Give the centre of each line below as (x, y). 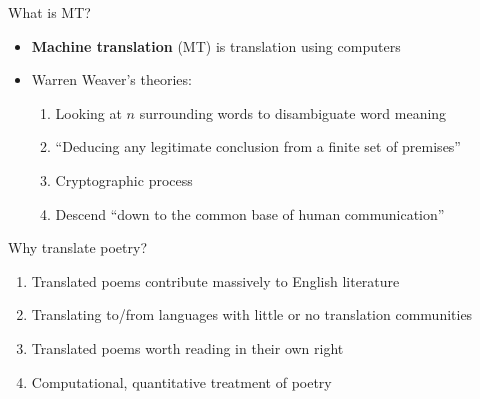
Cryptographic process (124, 179)
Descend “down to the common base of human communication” (250, 213)
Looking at (88, 112)
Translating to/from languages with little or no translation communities (252, 314)
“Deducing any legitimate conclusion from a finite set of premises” (258, 146)
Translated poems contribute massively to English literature (215, 280)
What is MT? (49, 12)
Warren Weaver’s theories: (111, 79)
